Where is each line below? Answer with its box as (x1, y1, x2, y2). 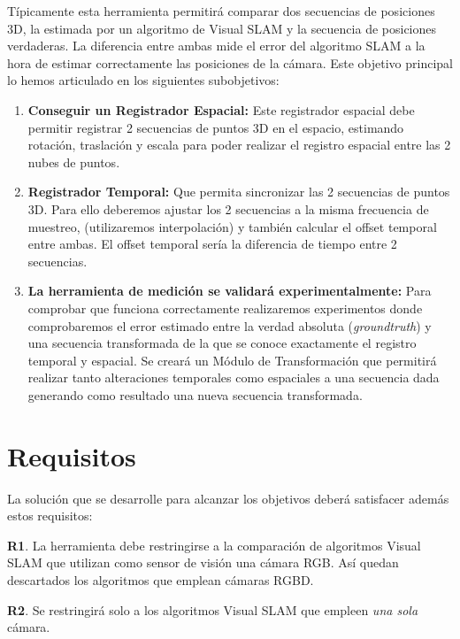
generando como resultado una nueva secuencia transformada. (27, 385, 363, 404)
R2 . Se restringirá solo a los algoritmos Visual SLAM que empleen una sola (7, 600, 418, 619)
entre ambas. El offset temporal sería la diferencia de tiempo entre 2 (27, 235, 397, 253)
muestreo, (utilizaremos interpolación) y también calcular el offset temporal (27, 217, 437, 235)
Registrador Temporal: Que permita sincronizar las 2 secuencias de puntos (27, 182, 450, 201)
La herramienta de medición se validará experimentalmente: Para (27, 281, 432, 300)
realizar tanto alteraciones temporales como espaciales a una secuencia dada (27, 368, 440, 387)
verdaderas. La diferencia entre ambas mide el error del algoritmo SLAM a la (7, 36, 425, 55)
